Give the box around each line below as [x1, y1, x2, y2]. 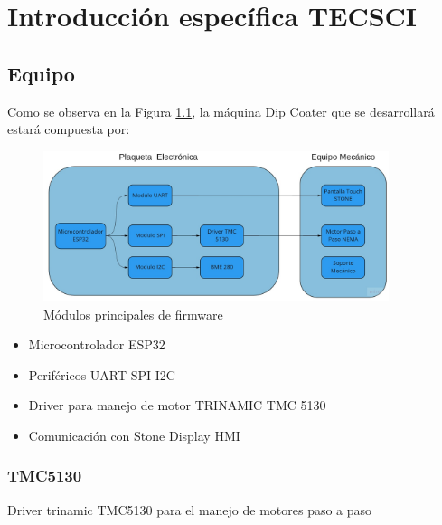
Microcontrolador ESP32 [28, 335, 165, 354]
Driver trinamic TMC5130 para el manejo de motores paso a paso [7, 500, 372, 519]
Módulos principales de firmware [43, 304, 223, 323]
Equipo [7, 59, 75, 87]
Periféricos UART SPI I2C [28, 365, 175, 384]
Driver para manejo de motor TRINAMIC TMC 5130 [28, 396, 326, 415]
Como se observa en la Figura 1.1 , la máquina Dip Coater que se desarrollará [7, 101, 435, 120]
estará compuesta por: [7, 119, 130, 138]
